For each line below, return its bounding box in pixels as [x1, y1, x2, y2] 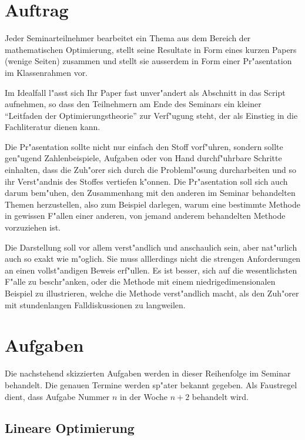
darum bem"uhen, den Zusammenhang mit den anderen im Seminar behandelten [5, 186, 296, 199]
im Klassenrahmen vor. [5, 66, 88, 78]
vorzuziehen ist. [5, 221, 61, 234]
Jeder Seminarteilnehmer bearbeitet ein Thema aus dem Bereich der [5, 32, 251, 44]
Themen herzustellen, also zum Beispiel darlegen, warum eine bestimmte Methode [5, 198, 301, 210]
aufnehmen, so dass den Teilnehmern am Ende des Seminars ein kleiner [5, 98, 262, 110]
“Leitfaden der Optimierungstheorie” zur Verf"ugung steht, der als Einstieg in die [5, 109, 298, 121]
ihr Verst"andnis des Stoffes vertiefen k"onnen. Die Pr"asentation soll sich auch [5, 175, 288, 187]
